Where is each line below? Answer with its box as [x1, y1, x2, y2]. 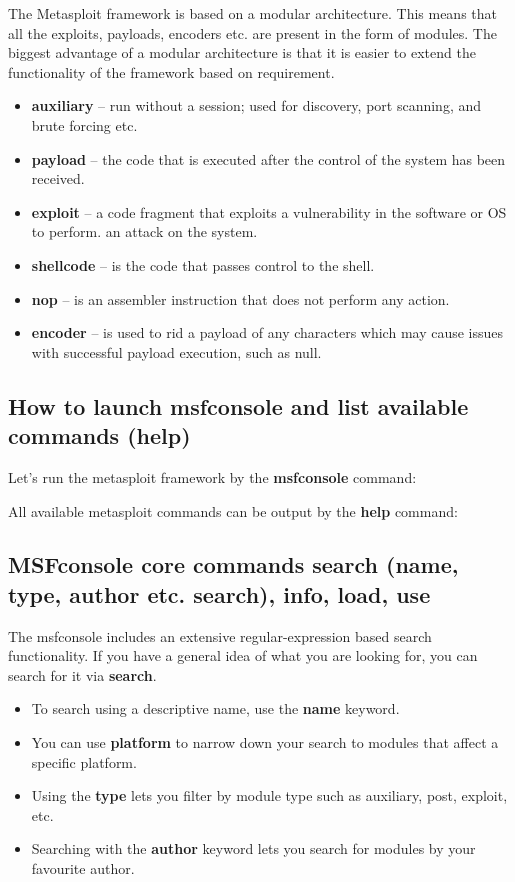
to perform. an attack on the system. [31, 221, 258, 242]
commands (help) [8, 420, 191, 451]
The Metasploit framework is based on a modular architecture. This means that [8, 3, 498, 23]
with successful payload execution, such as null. [31, 341, 322, 362]
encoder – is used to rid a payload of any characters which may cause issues [31, 322, 504, 343]
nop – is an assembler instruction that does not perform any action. [31, 288, 450, 309]
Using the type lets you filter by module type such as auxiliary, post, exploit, [31, 785, 508, 806]
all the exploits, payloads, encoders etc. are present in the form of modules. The [8, 22, 497, 43]
